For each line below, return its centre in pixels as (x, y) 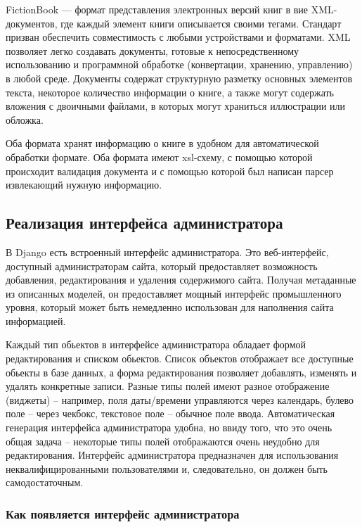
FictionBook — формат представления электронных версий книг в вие (157, 9)
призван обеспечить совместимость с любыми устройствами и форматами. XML (178, 37)
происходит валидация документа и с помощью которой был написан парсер (170, 171)
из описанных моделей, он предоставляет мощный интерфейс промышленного (174, 293)
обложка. (25, 119)
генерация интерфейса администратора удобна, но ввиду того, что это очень (169, 427)
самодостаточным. (45, 482)
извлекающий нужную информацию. (84, 185)
